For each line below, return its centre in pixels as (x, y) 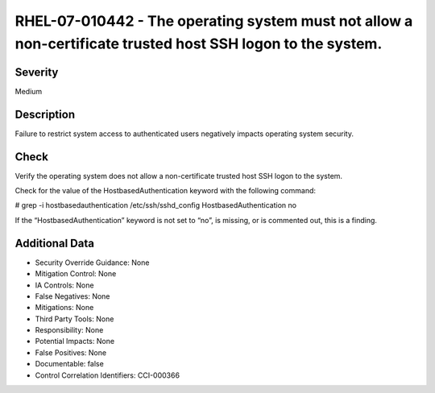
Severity (37, 72)
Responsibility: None (69, 330)
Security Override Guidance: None (92, 263)
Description (45, 114)
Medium (29, 91)
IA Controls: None (64, 285)
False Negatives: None (72, 296)
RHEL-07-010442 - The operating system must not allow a (214, 21)
